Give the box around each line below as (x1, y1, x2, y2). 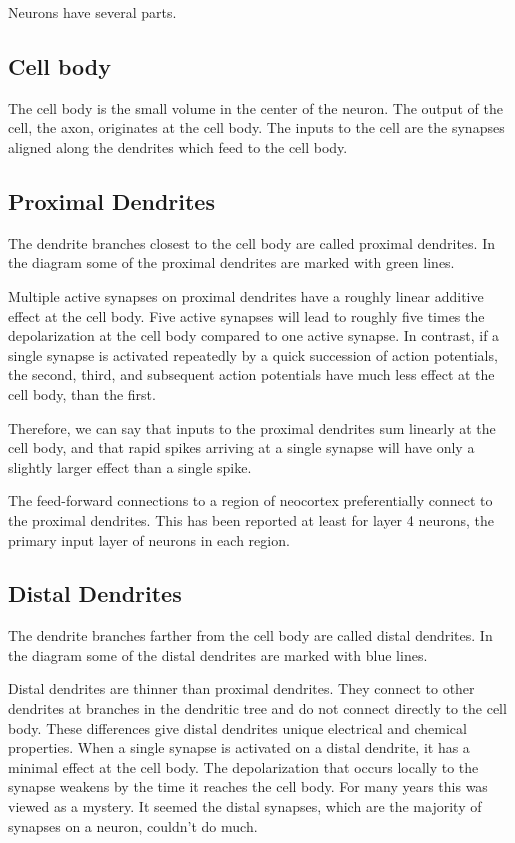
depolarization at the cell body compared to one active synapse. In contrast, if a (8, 325, 500, 346)
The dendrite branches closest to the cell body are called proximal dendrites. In (8, 232, 495, 253)
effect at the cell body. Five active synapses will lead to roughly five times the (8, 305, 485, 326)
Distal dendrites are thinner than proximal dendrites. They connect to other (8, 678, 475, 699)
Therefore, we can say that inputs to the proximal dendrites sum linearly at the (8, 417, 496, 438)
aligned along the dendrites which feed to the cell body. (8, 136, 348, 157)
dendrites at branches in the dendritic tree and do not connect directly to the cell (8, 698, 507, 719)
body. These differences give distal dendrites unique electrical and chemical (8, 717, 467, 738)
